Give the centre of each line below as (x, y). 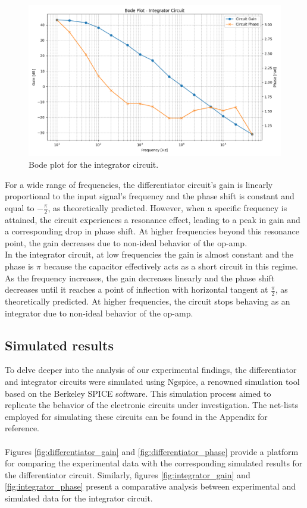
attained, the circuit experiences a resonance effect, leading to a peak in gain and (153, 219)
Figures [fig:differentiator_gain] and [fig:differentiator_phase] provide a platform (152, 451)
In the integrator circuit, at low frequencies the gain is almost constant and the (149, 254)
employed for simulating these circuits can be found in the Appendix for (136, 416)
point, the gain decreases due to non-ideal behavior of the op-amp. (126, 242)
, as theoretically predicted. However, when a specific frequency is (167, 207)
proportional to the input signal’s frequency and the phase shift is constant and (150, 196)
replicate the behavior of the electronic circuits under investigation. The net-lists (152, 405)
